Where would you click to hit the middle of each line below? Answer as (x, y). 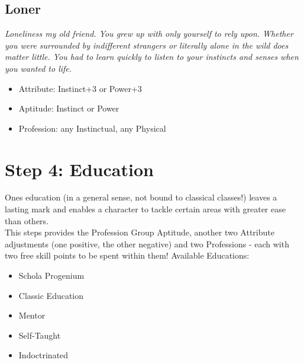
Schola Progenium (51, 276)
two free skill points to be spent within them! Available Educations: (127, 255)
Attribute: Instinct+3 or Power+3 (80, 88)
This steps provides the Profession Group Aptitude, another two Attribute (140, 232)
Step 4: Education (79, 169)
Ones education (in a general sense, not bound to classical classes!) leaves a (141, 197)
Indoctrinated (43, 355)
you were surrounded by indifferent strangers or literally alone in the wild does (147, 45)
